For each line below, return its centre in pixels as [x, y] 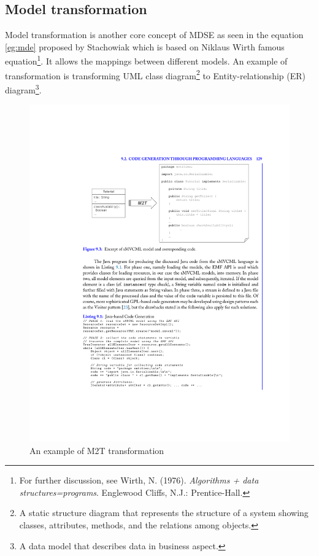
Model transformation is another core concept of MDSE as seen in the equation [154, 35]
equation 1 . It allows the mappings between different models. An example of [146, 60]
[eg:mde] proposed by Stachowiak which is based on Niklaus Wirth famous [145, 46]
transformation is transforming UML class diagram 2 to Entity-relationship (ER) [155, 74]
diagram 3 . [23, 88]
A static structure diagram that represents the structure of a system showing [164, 513]
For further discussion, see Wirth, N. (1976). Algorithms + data [139, 480]
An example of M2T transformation [97, 450]
